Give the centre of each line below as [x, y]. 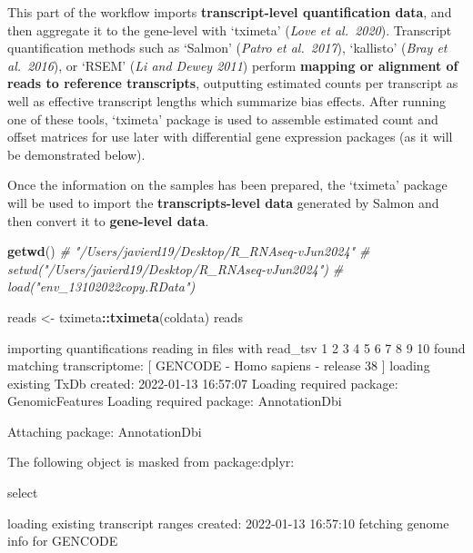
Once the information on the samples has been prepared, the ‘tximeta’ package [227, 185]
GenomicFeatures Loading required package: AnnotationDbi [175, 401]
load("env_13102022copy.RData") [101, 286]
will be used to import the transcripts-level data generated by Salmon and [223, 202]
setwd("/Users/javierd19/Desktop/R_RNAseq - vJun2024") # [176, 268]
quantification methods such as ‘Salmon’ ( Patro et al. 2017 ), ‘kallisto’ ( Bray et [227, 48]
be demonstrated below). [76, 154]
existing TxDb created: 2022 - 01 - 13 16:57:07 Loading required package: [203, 383]
